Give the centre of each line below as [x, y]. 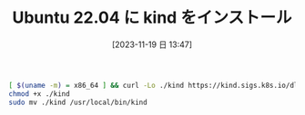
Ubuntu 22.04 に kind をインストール [152, 18]
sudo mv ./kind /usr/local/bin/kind [78, 102]
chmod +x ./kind [39, 94]
